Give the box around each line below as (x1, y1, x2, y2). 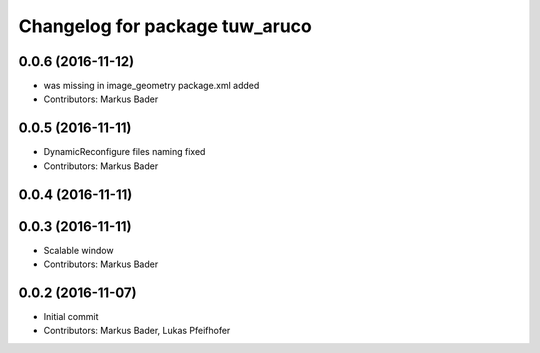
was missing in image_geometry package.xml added (43, 80, 260, 92)
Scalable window (43, 244, 114, 256)
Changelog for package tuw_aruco (18, 15, 312, 37)
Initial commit (43, 310, 99, 322)
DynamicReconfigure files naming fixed (43, 146, 206, 158)
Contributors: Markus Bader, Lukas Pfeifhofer (43, 325, 231, 337)
